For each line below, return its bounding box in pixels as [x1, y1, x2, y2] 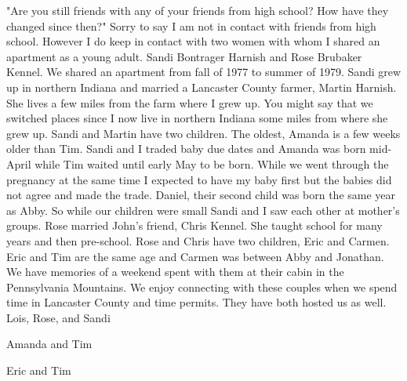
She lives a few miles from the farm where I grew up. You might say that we [6, 94, 373, 111]
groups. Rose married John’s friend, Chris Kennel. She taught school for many [6, 217, 383, 234]
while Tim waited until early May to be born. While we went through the [35, 155, 389, 172]
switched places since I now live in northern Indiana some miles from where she [6, 110, 388, 126]
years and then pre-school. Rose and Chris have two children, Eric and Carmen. [6, 232, 390, 249]
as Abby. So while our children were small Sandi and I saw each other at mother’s [6, 201, 400, 218]
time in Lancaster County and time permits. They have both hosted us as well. [6, 294, 387, 310]
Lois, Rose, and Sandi [6, 309, 111, 325]
